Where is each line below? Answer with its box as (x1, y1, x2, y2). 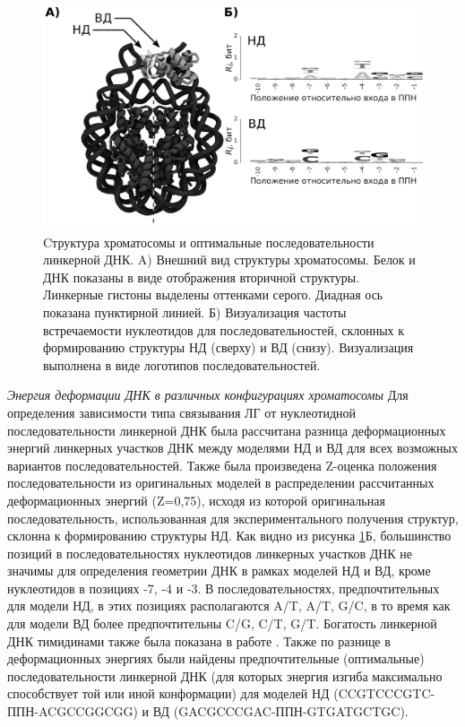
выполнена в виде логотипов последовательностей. (43, 355, 321, 374)
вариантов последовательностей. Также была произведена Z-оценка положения (7, 455, 437, 474)
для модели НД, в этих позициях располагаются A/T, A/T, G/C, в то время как (7, 596, 451, 615)
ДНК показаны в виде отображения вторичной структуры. (43, 267, 360, 286)
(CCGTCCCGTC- (333, 684, 435, 703)
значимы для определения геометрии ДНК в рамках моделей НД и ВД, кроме (7, 561, 431, 580)
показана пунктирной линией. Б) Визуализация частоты (43, 302, 347, 321)
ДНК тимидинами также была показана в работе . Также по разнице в (7, 631, 391, 650)
